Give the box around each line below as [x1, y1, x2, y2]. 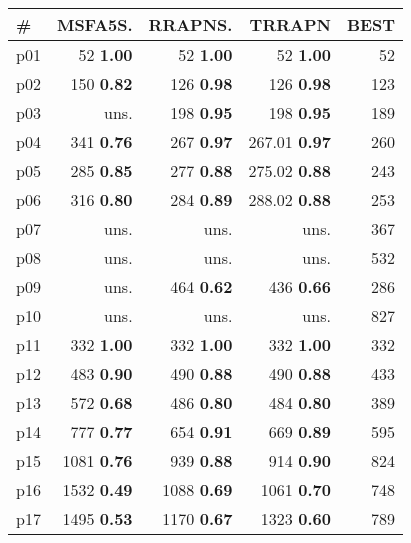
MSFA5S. [56, 13, 133, 36]
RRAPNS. [148, 13, 233, 36]
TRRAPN [249, 13, 331, 36]
